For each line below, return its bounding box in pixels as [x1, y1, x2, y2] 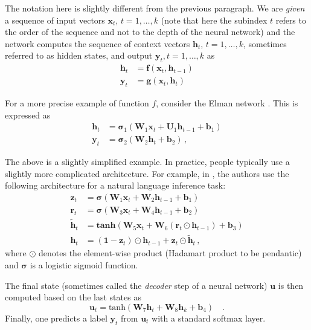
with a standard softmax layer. [152, 311, 266, 324]
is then [278, 279, 304, 291]
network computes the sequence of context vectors [5, 37, 190, 50]
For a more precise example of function [5, 97, 149, 109]
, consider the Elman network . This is [156, 97, 298, 109]
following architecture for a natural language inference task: [5, 179, 226, 192]
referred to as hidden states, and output [5, 49, 153, 62]
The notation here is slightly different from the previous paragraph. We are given [5, 2, 305, 14]
